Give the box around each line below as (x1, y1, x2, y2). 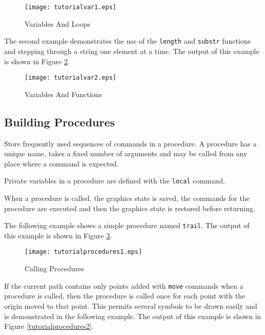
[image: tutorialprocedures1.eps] (25, 248, 142, 256)
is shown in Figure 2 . (4, 55, 70, 66)
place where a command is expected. (4, 158, 119, 169)
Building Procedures (4, 114, 115, 129)
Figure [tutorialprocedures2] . (4, 321, 94, 331)
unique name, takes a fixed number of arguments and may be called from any (4, 148, 248, 159)
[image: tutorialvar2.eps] (25, 74, 116, 82)
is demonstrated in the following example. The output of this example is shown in (4, 310, 261, 321)
